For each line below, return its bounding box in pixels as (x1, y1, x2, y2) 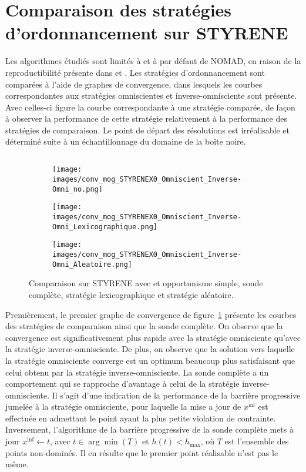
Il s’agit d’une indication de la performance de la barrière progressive (52, 389, 301, 401)
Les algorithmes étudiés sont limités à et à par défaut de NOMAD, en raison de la (5, 55, 301, 67)
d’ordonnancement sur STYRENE (5, 21, 288, 45)
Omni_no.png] (52, 185, 103, 193)
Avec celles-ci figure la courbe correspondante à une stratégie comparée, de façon (5, 101, 295, 113)
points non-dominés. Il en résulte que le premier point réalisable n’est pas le (5, 446, 278, 458)
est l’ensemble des (224, 435, 289, 447)
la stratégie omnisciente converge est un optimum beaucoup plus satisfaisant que (5, 354, 295, 366)
